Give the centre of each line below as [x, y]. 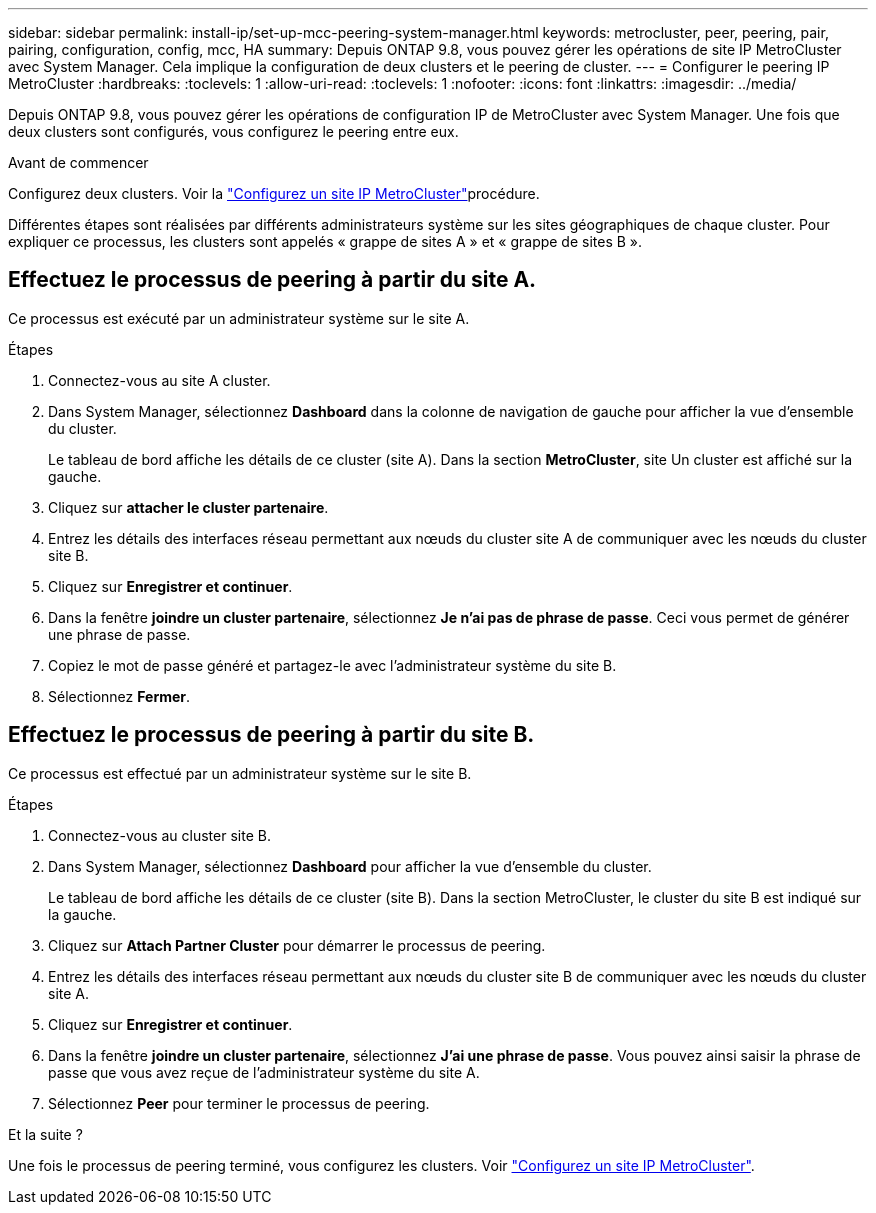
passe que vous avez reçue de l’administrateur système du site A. [264, 1072]
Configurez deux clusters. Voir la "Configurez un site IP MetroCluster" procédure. [274, 193]
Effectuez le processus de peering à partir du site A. [272, 280]
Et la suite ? [45, 1134]
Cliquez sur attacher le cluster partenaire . [188, 507]
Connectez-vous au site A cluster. [159, 380]
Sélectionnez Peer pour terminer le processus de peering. [239, 1103]
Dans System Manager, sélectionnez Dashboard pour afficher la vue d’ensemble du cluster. [350, 866]
